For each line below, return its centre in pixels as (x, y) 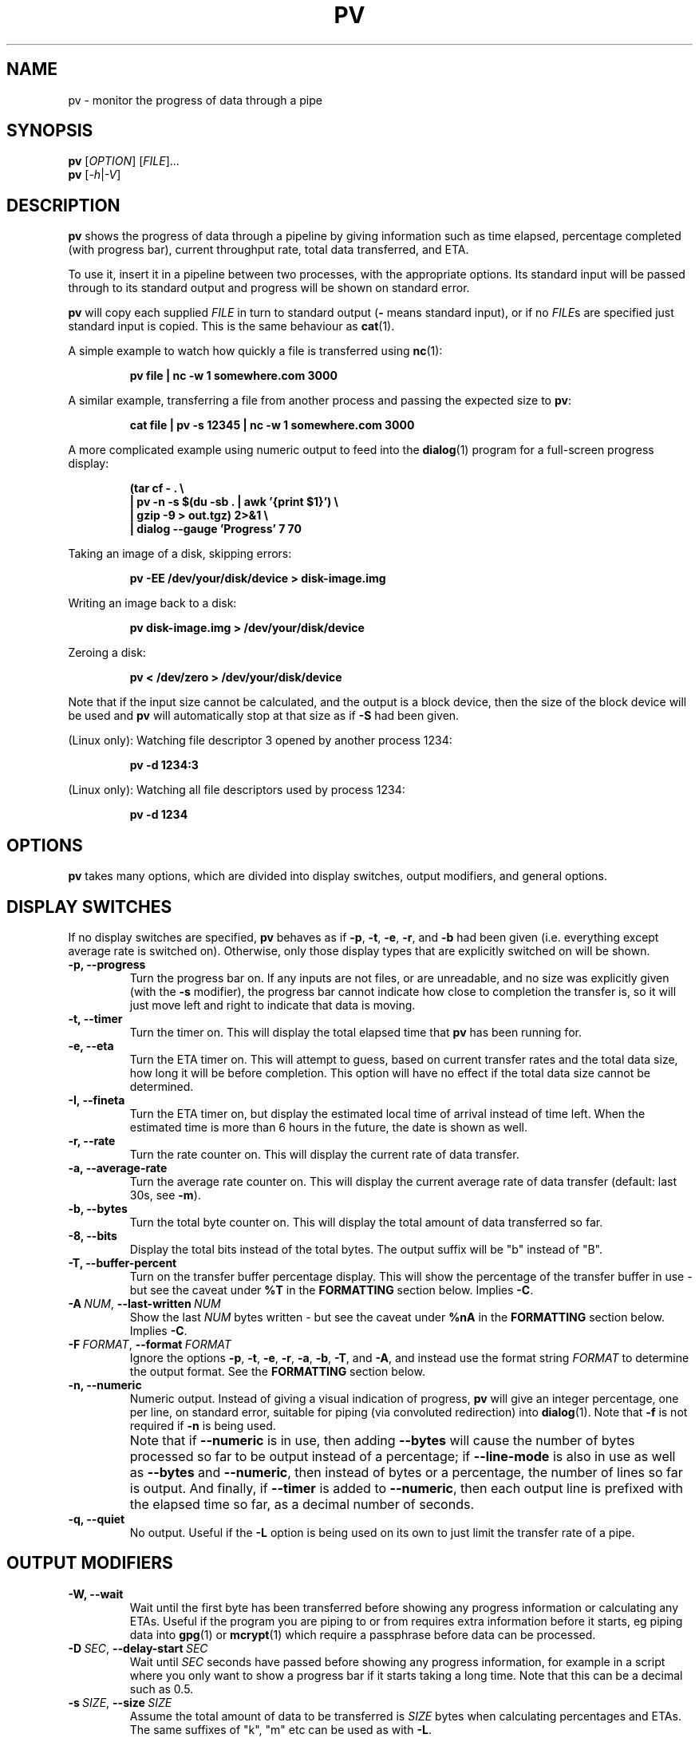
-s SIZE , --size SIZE (120, 1702)
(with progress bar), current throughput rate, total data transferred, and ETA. (269, 250)
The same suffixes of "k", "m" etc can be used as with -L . (280, 1729)
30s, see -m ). (165, 1195)
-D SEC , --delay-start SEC (138, 1648)
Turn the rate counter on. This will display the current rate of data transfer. (324, 1154)
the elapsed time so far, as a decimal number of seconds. (302, 1504)
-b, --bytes (98, 1208)
